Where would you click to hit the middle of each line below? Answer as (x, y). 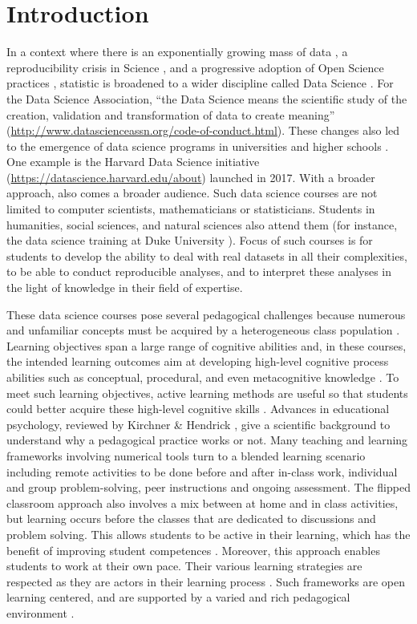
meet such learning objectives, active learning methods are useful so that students (207, 393)
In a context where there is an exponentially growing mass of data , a (177, 52)
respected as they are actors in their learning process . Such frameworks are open (206, 581)
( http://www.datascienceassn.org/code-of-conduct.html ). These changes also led (203, 130)
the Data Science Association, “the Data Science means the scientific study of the (207, 98)
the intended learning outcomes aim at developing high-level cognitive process (198, 361)
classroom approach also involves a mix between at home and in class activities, (202, 502)
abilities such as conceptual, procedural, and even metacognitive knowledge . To (203, 377)
